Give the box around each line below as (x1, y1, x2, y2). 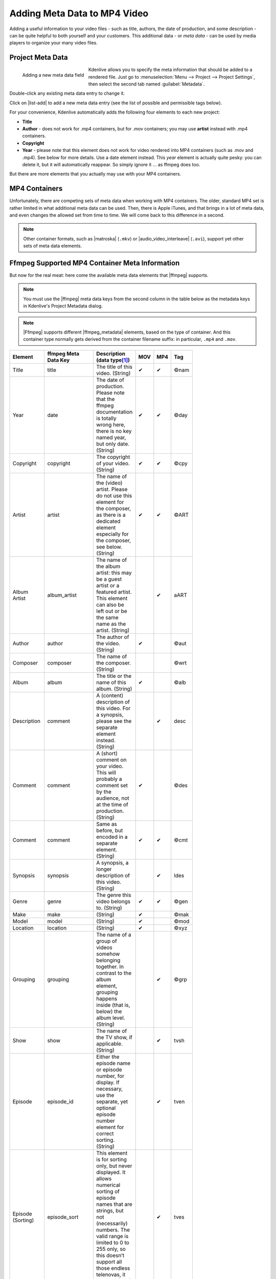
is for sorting (96, 1156, 127, 1163)
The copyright (96, 453, 130, 460)
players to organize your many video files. (9, 40, 98, 46)
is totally (96, 414, 117, 422)
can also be (96, 601, 125, 608)
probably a (96, 775, 122, 782)
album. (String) (96, 685, 132, 692)
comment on (96, 756, 127, 763)
